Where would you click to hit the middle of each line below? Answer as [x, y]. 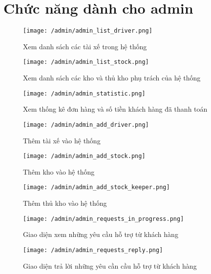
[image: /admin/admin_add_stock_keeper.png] [96, 187]
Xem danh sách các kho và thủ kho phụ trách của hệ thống [112, 78]
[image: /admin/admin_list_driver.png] [88, 31]
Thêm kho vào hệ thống [59, 171]
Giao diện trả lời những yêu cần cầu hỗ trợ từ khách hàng [110, 265]
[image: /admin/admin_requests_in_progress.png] [104, 219]
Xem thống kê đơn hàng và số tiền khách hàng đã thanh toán [115, 109]
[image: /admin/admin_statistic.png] [84, 93]
